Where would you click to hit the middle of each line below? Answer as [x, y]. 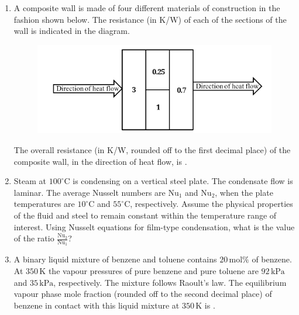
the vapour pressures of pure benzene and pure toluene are [153, 271]
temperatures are [44, 204]
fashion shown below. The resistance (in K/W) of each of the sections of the [150, 19]
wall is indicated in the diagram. [72, 31]
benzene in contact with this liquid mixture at [97, 305]
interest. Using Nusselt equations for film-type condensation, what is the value [154, 226]
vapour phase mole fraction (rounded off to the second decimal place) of [143, 294]
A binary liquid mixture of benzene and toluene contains [115, 259]
